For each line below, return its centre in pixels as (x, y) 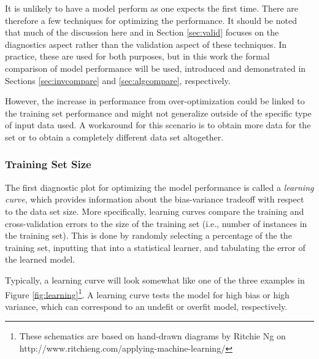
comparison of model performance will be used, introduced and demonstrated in (156, 68)
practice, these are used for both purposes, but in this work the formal (137, 56)
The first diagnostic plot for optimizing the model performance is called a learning (159, 187)
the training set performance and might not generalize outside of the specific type (158, 113)
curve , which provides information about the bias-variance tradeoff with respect (155, 199)
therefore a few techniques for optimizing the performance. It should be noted (151, 20)
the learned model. (40, 259)
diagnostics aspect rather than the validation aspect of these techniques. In (146, 44)
